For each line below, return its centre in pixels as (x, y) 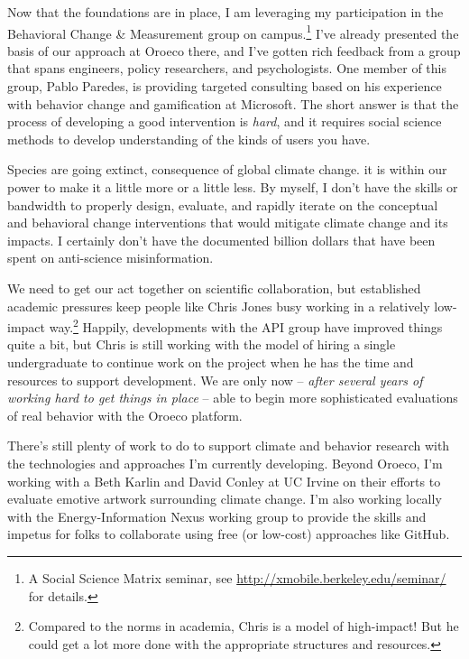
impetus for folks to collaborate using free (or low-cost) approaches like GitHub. (229, 534)
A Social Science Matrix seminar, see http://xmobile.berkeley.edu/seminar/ (237, 577)
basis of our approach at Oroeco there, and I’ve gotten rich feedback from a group (234, 50)
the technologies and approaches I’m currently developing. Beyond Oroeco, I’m (225, 463)
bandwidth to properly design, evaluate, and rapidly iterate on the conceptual (223, 204)
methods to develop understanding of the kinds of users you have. (189, 139)
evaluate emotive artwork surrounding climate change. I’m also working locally (225, 499)
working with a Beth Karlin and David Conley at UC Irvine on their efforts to (224, 481)
